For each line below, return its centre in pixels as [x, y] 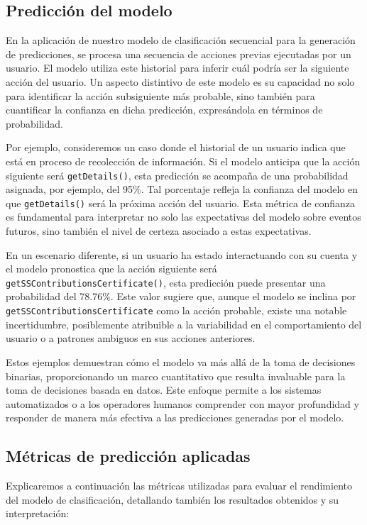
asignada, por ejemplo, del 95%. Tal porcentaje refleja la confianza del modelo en [182, 189]
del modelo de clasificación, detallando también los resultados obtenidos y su [172, 499]
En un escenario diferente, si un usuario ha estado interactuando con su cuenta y [182, 254]
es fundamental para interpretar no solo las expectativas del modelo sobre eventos [183, 217]
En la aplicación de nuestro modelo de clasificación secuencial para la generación [181, 40]
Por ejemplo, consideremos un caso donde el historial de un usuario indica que [176, 147]
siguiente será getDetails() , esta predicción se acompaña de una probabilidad [177, 175]
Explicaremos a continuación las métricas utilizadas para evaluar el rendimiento [179, 486]
